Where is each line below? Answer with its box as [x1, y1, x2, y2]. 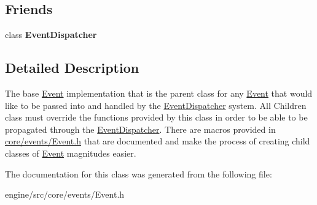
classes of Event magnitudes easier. [5, 146, 136, 159]
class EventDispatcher [5, 28, 97, 41]
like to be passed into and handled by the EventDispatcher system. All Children [5, 99, 307, 111]
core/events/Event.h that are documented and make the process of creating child [5, 135, 310, 147]
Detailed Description [5, 58, 139, 77]
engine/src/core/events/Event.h [5, 188, 125, 201]
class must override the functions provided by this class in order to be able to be [5, 111, 308, 124]
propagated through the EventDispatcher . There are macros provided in [5, 122, 276, 135]
